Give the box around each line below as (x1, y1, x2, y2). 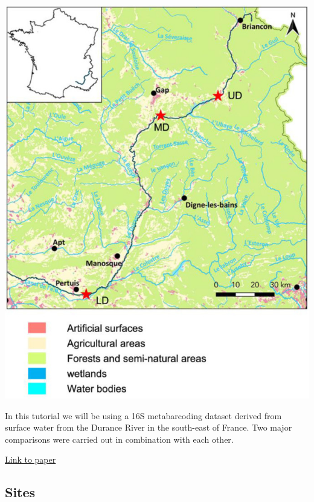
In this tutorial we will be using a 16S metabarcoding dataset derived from (5, 409, 282, 422)
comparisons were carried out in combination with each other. (5, 432, 234, 445)
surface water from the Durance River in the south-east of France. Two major (5, 421, 292, 434)
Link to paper (5, 453, 56, 466)
